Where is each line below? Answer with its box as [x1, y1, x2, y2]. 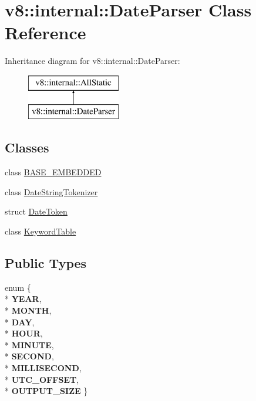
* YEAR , [5, 293, 42, 305]
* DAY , [5, 315, 35, 328]
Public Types [5, 254, 87, 272]
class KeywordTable [5, 225, 76, 237]
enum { [5, 281, 31, 293]
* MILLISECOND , [5, 362, 82, 374]
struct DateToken [5, 205, 68, 218]
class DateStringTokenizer [5, 185, 98, 198]
